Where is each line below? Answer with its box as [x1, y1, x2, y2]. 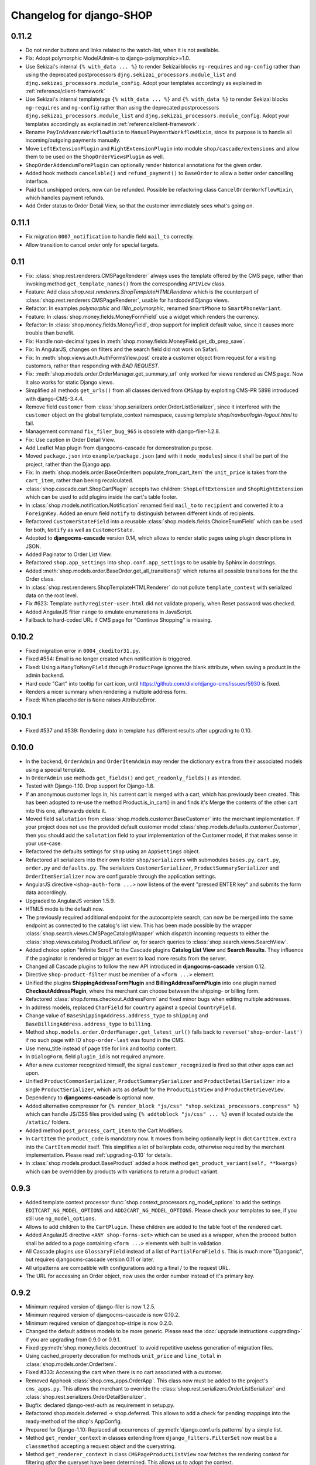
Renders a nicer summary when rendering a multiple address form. [25, 688, 187, 695]
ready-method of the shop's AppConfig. [25, 1418, 122, 1425]
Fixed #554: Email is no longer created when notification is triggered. [25, 655, 193, 662]
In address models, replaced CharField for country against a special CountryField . [25, 1004, 236, 1011]
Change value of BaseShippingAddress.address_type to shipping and [25, 1012, 208, 1019]
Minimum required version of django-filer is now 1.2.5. [25, 1303, 156, 1310]
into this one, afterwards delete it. [25, 807, 107, 814]
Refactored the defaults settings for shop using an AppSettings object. [25, 848, 200, 855]
